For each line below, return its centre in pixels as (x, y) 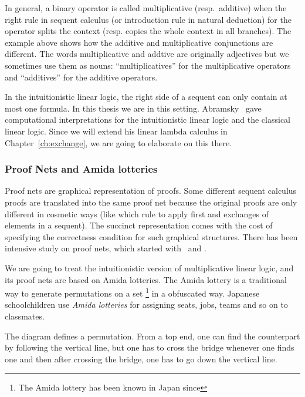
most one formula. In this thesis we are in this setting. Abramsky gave (133, 108)
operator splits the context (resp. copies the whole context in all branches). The (148, 31)
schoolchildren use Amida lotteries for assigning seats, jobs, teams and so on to (146, 305)
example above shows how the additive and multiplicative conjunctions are (139, 42)
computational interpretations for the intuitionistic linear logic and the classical (148, 120)
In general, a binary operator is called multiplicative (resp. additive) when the (146, 8)
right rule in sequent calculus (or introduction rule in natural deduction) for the (148, 19)
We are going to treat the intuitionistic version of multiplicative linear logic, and (149, 268)
